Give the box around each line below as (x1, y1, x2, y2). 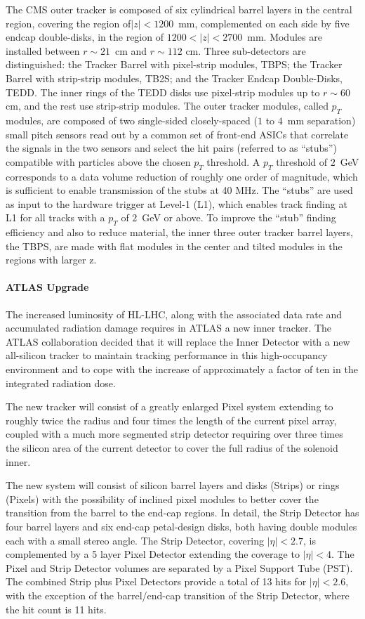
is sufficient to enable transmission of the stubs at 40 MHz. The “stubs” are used (6, 183, 353, 197)
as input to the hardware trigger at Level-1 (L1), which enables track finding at (6, 196, 347, 211)
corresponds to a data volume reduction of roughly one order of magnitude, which (6, 169, 358, 183)
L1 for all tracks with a (6, 210, 105, 225)
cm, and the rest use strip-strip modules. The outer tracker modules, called (6, 98, 328, 113)
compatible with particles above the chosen (6, 154, 191, 169)
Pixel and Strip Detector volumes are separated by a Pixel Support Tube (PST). (6, 560, 353, 575)
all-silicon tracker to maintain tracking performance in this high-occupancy (6, 348, 328, 363)
